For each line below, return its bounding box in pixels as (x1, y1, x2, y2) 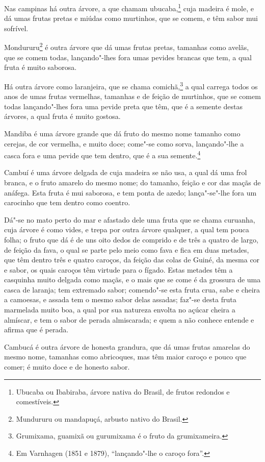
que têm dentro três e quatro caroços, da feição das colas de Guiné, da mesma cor (4, 254, 260, 265)
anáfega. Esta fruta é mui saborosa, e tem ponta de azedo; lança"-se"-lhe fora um (4, 187, 257, 198)
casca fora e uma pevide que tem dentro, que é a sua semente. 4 (4, 149, 201, 160)
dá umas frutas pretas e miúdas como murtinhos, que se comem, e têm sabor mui (4, 13, 258, 23)
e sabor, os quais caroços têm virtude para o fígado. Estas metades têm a (4, 264, 233, 275)
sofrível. (4, 22, 29, 33)
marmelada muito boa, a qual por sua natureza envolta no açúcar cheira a (4, 304, 235, 315)
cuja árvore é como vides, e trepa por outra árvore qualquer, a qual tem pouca (4, 224, 249, 235)
